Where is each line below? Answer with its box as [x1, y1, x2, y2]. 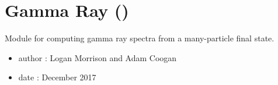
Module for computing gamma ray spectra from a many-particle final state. [5, 32, 274, 44]
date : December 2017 [18, 71, 96, 83]
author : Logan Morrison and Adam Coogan [18, 51, 177, 63]
